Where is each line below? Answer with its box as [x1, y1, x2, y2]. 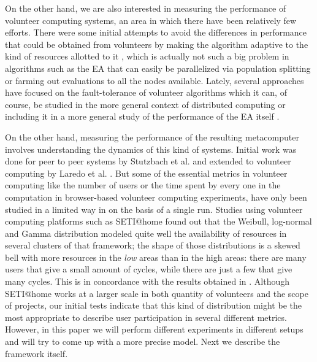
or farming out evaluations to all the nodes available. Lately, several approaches [5, 74, 304, 87]
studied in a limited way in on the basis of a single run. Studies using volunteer [5, 202, 303, 215]
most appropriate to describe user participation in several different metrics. [5, 310, 287, 323]
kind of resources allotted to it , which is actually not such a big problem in [5, 50, 289, 63]
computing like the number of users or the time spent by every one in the [5, 179, 281, 191]
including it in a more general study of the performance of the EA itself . [5, 110, 280, 123]
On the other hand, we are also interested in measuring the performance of [5, 2, 286, 14]
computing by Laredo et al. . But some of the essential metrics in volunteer [5, 166, 288, 179]
